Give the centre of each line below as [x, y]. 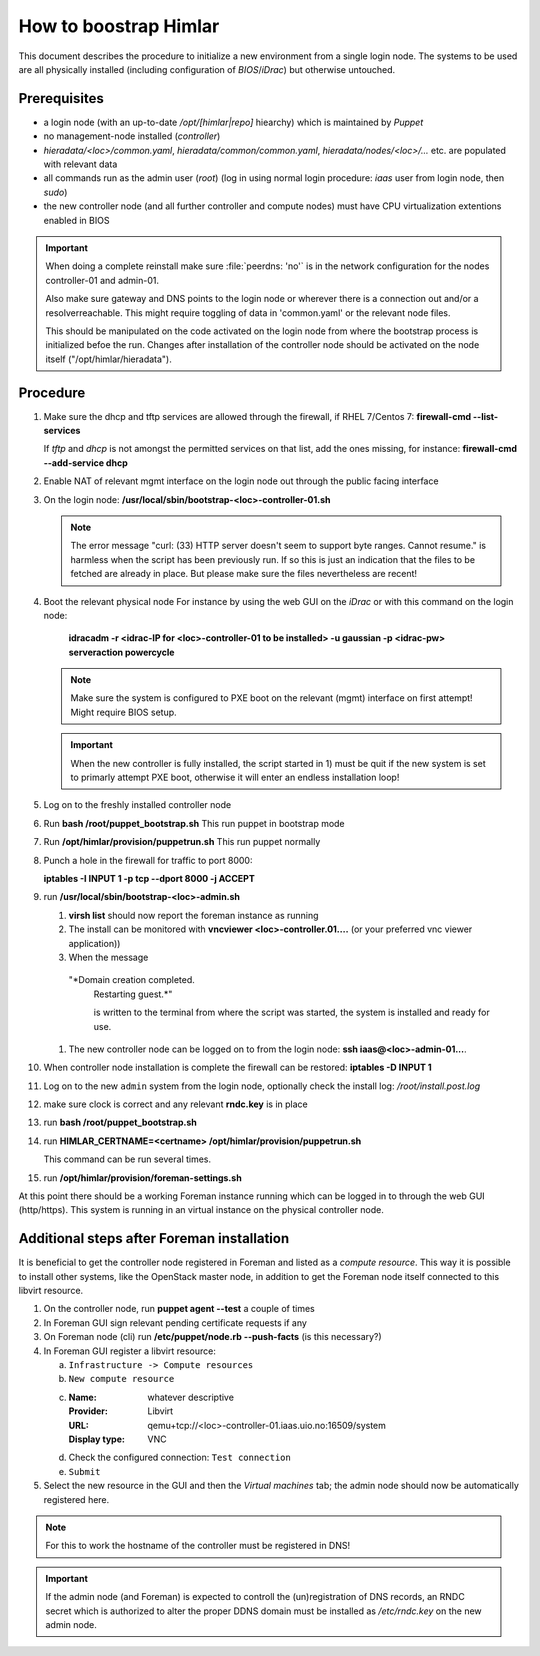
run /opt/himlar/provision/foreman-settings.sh [142, 1177]
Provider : [88, 1411]
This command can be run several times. [127, 1159]
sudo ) [55, 192]
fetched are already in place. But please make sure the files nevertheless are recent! [244, 574]
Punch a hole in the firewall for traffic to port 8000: [148, 860]
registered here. [76, 1499]
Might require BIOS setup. [123, 712]
